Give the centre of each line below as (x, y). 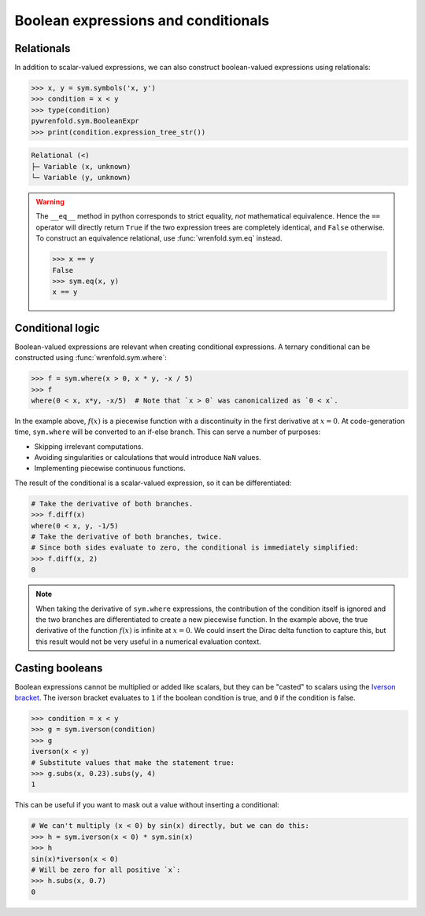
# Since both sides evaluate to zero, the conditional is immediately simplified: (195, 548)
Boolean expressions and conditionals (142, 20)
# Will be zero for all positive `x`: (106, 870)
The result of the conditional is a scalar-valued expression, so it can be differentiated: (153, 483)
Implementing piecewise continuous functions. (110, 469)
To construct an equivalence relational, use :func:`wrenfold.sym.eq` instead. (159, 238)
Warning (50, 201)
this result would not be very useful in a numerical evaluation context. (148, 642)
